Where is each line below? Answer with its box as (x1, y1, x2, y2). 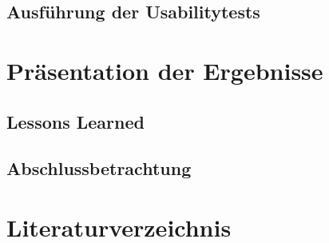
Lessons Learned (6, 109, 145, 133)
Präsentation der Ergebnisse (6, 54, 323, 86)
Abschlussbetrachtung (6, 156, 192, 181)
